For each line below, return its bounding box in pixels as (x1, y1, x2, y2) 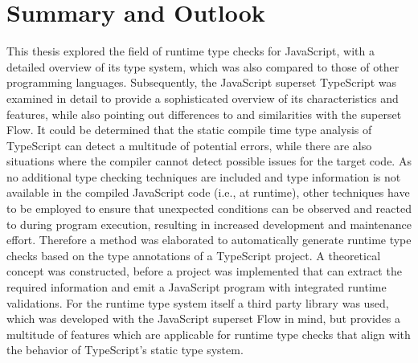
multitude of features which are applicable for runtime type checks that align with (6, 325, 411, 342)
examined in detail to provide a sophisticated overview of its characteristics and (6, 89, 399, 106)
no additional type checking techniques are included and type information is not (6, 168, 401, 185)
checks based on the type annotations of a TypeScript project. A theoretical (6, 247, 381, 263)
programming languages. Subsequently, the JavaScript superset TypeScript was (6, 74, 396, 91)
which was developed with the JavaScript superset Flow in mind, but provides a (6, 310, 401, 327)
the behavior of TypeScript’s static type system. (6, 341, 244, 358)
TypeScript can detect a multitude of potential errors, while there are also (6, 137, 372, 153)
